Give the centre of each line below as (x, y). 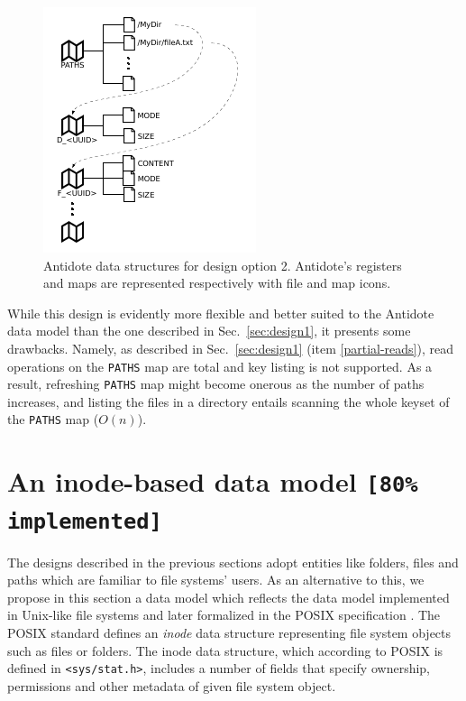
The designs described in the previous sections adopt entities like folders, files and (233, 562)
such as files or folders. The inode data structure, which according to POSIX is (225, 650)
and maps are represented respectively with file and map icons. (217, 283)
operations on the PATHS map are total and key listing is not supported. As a (220, 366)
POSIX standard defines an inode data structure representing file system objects (229, 633)
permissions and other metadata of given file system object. (172, 685)
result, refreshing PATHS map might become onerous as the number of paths (216, 384)
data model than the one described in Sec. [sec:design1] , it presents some (209, 331)
